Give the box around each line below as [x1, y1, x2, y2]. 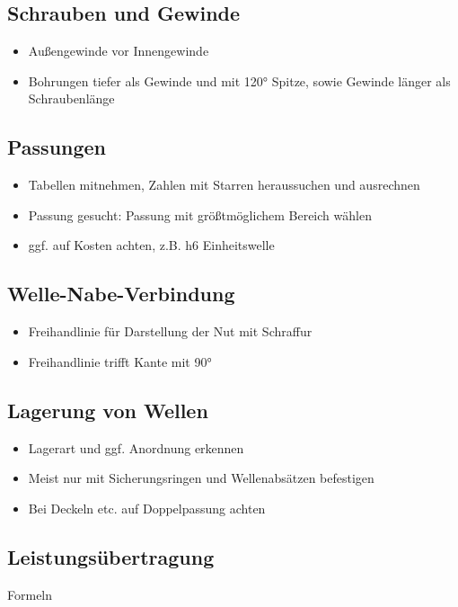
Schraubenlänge [28, 89, 115, 108]
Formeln [7, 585, 53, 603]
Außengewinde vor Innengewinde [28, 41, 209, 60]
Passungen [7, 133, 107, 161]
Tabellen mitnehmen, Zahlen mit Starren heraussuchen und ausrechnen [28, 175, 420, 194]
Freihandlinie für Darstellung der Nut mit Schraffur [28, 322, 313, 341]
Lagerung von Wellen [7, 396, 208, 424]
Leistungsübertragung [7, 542, 215, 570]
